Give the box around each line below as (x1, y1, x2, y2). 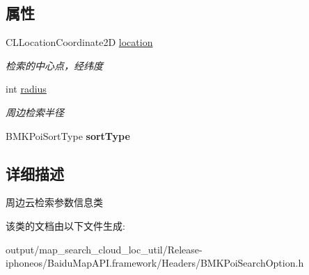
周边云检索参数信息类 (6, 195, 103, 210)
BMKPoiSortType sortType (6, 128, 130, 143)
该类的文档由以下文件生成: (6, 218, 125, 233)
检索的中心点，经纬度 (6, 58, 103, 72)
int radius (6, 81, 47, 96)
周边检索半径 (6, 104, 64, 119)
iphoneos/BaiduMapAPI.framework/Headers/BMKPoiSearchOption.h (6, 256, 304, 270)
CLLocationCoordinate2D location (6, 35, 153, 49)
